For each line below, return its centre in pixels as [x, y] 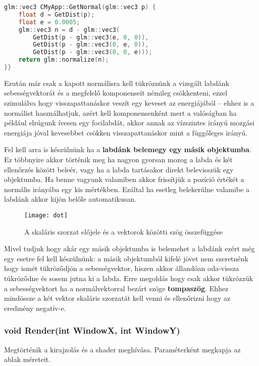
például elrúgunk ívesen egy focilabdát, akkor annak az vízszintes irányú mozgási [129, 123]
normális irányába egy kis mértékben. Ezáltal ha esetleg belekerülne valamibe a [127, 189]
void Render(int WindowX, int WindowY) [92, 330]
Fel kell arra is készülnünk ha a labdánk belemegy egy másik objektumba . [128, 149]
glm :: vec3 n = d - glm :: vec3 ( [69, 30]
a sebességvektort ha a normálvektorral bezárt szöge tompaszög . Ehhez [116, 288]
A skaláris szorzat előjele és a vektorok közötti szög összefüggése [124, 231]
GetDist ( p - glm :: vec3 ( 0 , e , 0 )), [91, 45]
